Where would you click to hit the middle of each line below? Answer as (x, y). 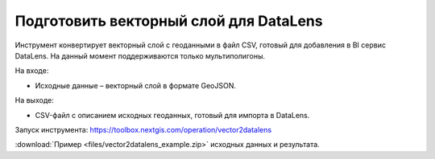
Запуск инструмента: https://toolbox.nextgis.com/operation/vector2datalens (143, 129)
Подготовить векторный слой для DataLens (169, 21)
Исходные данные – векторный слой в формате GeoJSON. (136, 85)
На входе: (32, 71)
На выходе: (34, 100)
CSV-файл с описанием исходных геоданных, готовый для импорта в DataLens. (172, 115)
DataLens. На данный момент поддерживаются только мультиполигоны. (140, 55)
